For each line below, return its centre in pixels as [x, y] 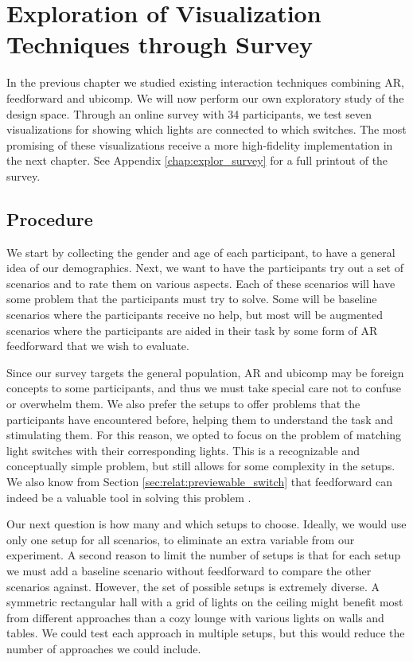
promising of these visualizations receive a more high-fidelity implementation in [200, 144]
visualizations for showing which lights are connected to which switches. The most [206, 129]
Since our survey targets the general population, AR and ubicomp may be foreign [205, 372]
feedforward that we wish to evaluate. [98, 346]
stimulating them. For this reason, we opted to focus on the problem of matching [204, 435]
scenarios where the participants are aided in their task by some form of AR [192, 330]
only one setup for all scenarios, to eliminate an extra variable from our [181, 539]
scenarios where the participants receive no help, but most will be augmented [195, 315]
